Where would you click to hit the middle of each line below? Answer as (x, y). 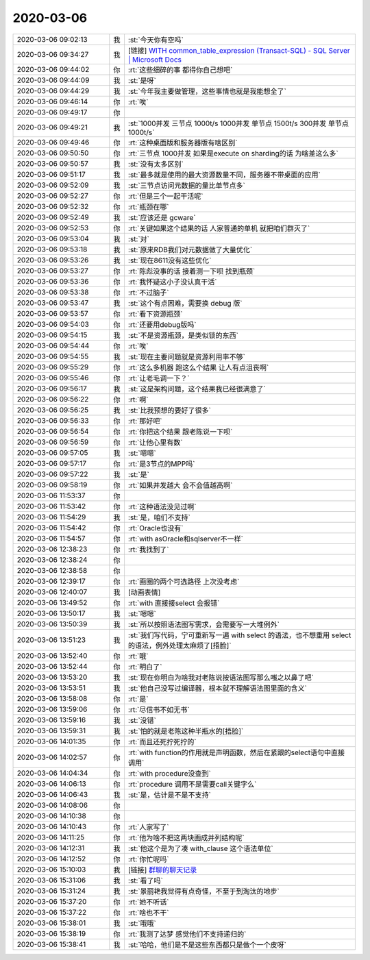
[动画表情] (144, 592)
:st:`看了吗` (146, 881)
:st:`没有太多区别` (156, 164)
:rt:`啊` (138, 399)
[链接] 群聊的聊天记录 (162, 870)
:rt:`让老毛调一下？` (159, 378)
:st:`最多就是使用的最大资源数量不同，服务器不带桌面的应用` (224, 175)
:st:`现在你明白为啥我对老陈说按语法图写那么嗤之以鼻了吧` (221, 677)
